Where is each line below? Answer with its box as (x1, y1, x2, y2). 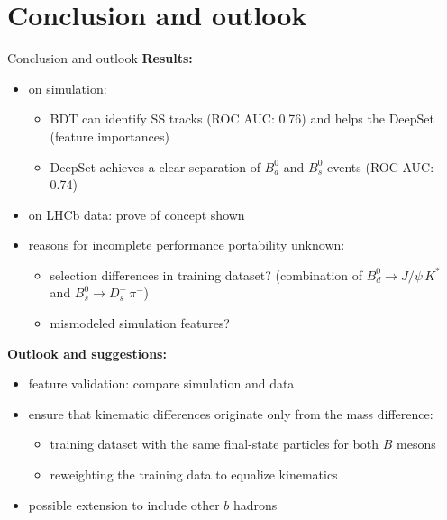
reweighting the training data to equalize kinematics (50, 465, 338, 484)
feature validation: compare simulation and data (28, 374, 295, 393)
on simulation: (28, 78, 107, 97)
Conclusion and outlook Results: (7, 49, 193, 68)
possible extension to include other (28, 495, 220, 514)
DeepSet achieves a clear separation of (50, 157, 260, 176)
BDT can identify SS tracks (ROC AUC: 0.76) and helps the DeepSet (50, 109, 434, 128)
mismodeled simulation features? (50, 314, 230, 333)
